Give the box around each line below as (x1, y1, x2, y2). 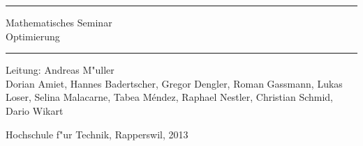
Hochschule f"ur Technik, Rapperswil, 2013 (6, 127, 188, 141)
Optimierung (6, 29, 60, 43)
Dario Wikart (6, 103, 64, 117)
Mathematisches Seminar (6, 15, 112, 29)
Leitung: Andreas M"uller (6, 63, 114, 77)
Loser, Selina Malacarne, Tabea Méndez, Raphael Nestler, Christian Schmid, (6, 90, 334, 104)
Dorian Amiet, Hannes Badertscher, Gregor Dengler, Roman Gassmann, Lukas (6, 76, 343, 90)
